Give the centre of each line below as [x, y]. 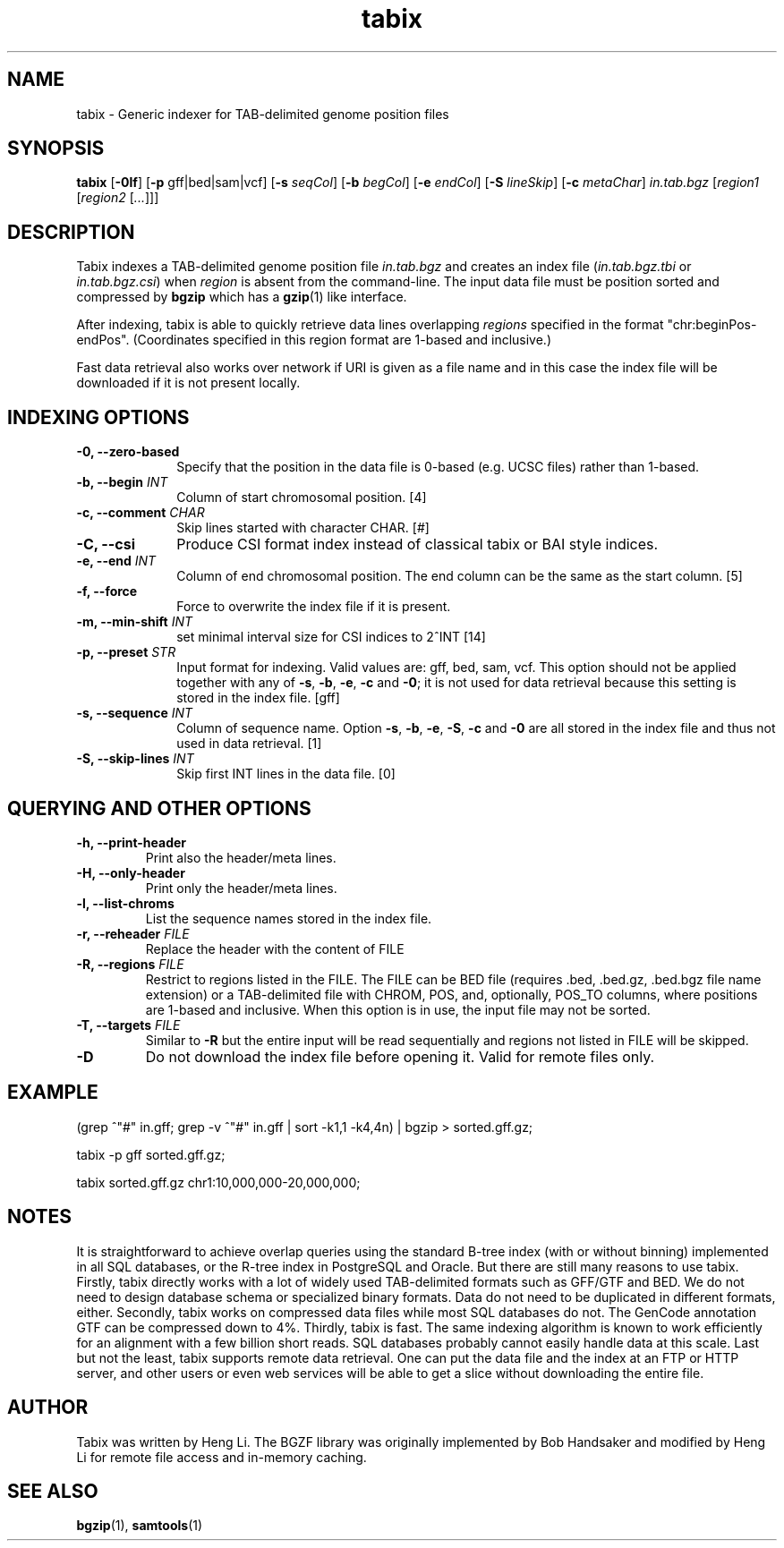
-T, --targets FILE [128, 1025]
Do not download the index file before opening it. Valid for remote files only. [400, 1056]
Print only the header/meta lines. [241, 888]
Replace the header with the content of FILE [275, 948]
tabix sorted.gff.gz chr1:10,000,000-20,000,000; [218, 1182]
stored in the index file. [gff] [258, 698]
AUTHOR [48, 1408]
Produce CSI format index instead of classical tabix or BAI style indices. [418, 544]
